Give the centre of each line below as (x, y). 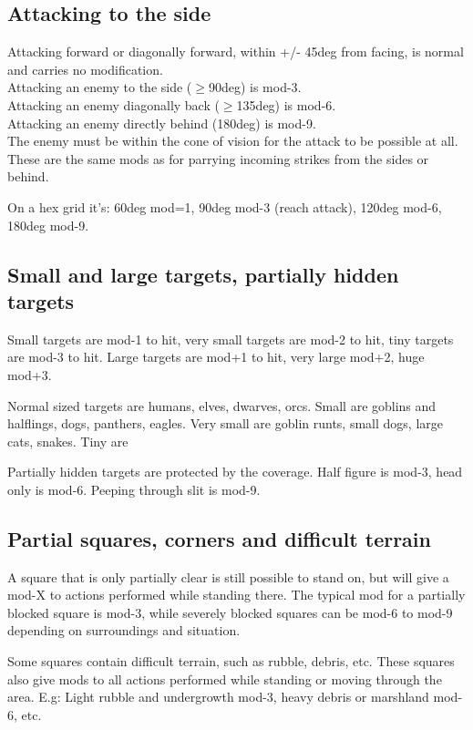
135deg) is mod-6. (286, 104)
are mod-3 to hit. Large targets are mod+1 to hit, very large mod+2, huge (216, 357)
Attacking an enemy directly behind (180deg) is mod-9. (162, 123)
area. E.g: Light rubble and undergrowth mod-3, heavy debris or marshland (218, 697)
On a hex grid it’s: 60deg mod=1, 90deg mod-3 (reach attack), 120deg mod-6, (225, 206)
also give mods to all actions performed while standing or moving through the (225, 679)
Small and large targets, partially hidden (203, 274)
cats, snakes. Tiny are (68, 441)
